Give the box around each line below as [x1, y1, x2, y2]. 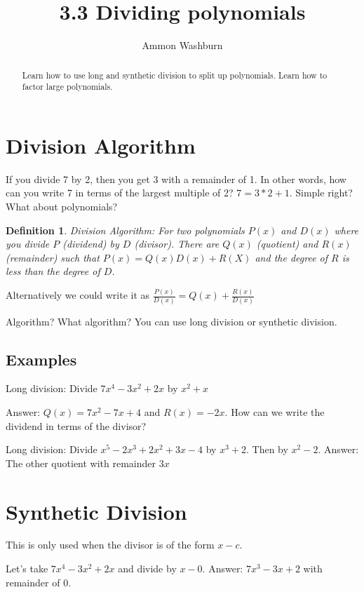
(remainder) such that [6, 250, 100, 264]
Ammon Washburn [142, 38, 223, 53]
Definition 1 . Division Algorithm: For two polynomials [6, 222, 245, 237]
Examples [6, 348, 77, 370]
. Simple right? [289, 185, 353, 200]
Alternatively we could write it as [6, 288, 150, 302]
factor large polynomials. [22, 81, 113, 93]
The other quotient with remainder [6, 455, 156, 470]
